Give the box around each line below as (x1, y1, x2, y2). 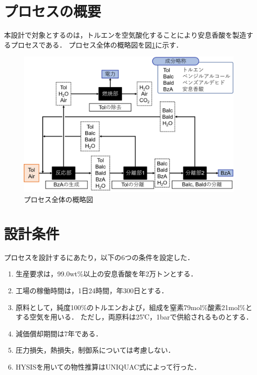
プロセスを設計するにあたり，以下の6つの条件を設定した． (4, 252, 195, 262)
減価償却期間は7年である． (15, 328, 103, 338)
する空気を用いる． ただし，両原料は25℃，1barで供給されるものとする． (15, 312, 253, 322)
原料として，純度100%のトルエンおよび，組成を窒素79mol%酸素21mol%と (15, 302, 253, 312)
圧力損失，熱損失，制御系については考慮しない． (15, 345, 175, 355)
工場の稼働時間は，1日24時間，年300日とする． (15, 285, 168, 295)
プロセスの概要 (4, 1, 102, 21)
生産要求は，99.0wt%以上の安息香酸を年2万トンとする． (15, 268, 198, 279)
